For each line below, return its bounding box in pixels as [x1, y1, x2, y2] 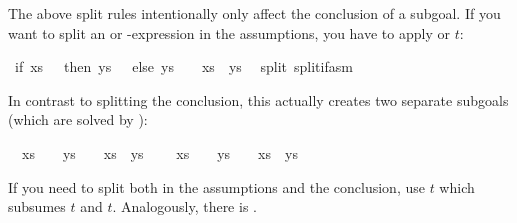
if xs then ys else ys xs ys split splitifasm [14, 56, 353, 77]
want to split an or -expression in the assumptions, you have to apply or [8, 22, 450, 43]
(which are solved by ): [8, 109, 148, 130]
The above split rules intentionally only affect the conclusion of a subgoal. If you [8, 3, 501, 23]
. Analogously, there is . [112, 196, 257, 217]
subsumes [8, 196, 66, 217]
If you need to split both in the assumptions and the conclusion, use [8, 176, 425, 197]
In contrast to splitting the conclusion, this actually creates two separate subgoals [8, 89, 509, 110]
